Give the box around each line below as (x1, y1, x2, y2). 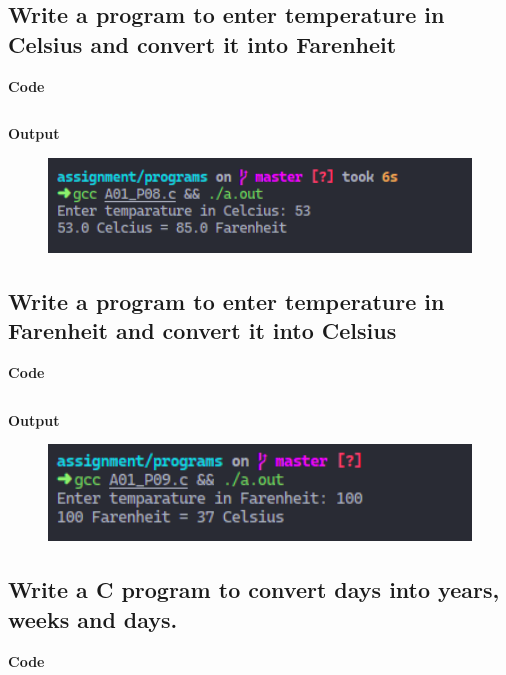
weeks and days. (8, 603, 178, 634)
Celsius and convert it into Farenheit (8, 28, 397, 59)
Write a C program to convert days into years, (8, 574, 500, 605)
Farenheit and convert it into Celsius (8, 315, 397, 346)
